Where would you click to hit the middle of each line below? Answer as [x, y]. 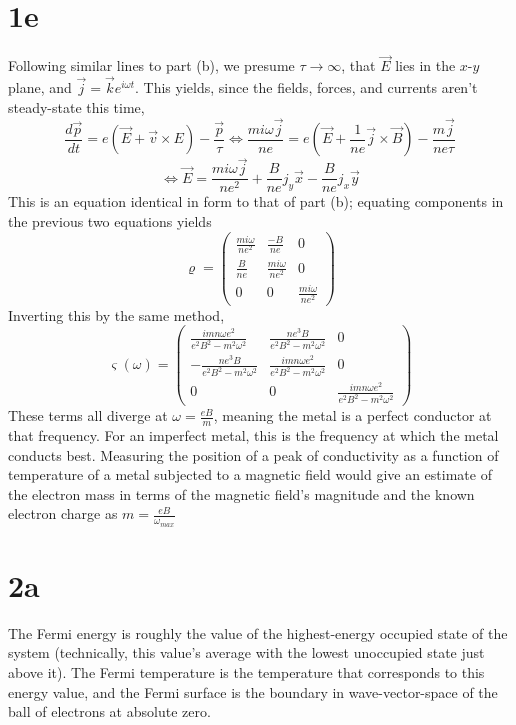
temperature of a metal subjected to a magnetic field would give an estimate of [250, 474]
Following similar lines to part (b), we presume [151, 65]
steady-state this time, [76, 106]
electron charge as [63, 513]
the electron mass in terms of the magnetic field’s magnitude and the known [241, 493]
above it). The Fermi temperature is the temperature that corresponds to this [246, 671]
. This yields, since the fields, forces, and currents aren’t [306, 87]
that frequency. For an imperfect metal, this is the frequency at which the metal [253, 435]
